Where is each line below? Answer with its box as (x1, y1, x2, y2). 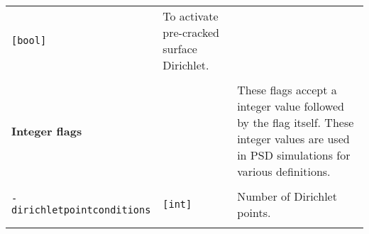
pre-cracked (163, 24, 219, 40)
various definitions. (237, 163, 331, 179)
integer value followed (237, 98, 344, 114)
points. (237, 204, 271, 221)
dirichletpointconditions (11, 204, 151, 216)
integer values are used (237, 130, 350, 147)
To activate (163, 8, 219, 24)
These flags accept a (237, 82, 337, 98)
